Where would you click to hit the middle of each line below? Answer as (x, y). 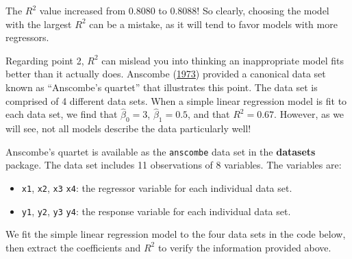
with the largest (39, 24)
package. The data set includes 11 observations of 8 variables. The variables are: (174, 165)
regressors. (27, 37)
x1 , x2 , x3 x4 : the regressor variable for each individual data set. (157, 188)
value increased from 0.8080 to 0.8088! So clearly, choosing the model (184, 10)
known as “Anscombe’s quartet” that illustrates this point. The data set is (162, 87)
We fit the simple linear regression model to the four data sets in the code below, (176, 234)
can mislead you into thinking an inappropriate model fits (223, 60)
